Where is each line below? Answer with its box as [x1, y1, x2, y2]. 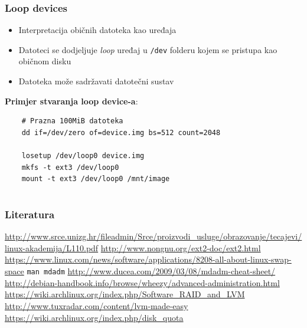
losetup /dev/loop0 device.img [21, 152, 145, 160]
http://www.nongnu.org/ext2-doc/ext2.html [100, 241, 261, 254]
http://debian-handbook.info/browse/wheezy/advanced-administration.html [5, 276, 280, 288]
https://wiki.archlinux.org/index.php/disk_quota [5, 311, 184, 323]
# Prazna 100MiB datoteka [21, 117, 123, 126]
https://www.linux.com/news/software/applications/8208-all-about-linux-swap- [5, 253, 292, 265]
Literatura [5, 207, 55, 221]
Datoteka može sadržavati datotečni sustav [18, 75, 174, 87]
